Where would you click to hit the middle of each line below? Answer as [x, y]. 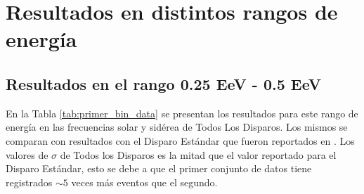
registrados [29, 182]
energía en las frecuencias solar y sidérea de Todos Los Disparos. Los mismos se [177, 127]
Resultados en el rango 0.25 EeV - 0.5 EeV [164, 83]
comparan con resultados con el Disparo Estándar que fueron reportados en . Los [180, 140]
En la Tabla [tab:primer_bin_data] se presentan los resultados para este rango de [182, 113]
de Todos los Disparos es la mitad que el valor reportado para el [198, 154]
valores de [27, 154]
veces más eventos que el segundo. [144, 182]
